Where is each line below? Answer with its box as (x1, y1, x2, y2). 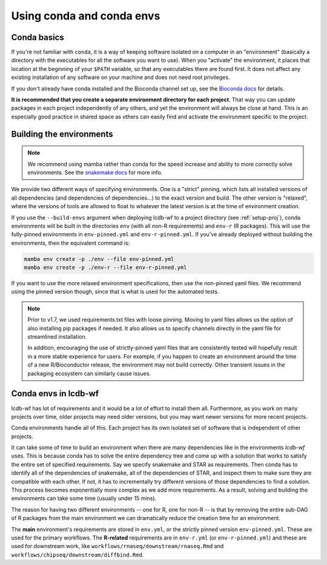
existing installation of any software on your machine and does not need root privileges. (11, 73, 230, 81)
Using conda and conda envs (11, 9, 160, 22)
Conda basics (11, 32, 65, 42)
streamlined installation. (27, 333, 87, 340)
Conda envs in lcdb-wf (11, 388, 99, 399)
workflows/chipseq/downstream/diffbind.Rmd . (11, 551, 144, 558)
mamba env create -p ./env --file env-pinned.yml (24, 255, 174, 262)
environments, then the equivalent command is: (11, 239, 130, 246)
